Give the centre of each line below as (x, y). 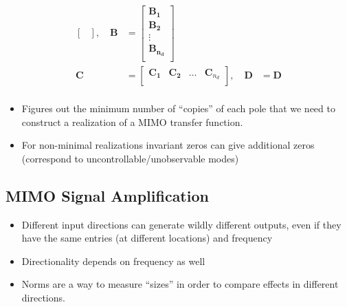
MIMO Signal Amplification (107, 195)
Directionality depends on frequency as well (113, 261)
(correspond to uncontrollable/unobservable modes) (130, 158)
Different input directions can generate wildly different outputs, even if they (181, 224)
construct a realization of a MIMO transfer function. (132, 121)
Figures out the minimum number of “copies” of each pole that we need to (178, 108)
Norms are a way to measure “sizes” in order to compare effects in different (180, 284)
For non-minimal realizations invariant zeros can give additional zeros (168, 145)
